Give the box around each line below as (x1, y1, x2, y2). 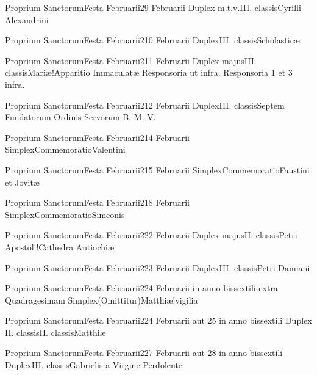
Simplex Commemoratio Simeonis (5, 208, 125, 220)
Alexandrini (5, 13, 49, 26)
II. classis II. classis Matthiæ (5, 326, 106, 338)
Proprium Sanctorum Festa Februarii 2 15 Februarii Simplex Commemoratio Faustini (5, 163, 310, 176)
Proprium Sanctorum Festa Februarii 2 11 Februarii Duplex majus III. (5, 54, 257, 67)
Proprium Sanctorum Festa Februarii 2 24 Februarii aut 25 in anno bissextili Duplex (5, 314, 312, 327)
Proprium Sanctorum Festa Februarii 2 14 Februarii (5, 131, 190, 144)
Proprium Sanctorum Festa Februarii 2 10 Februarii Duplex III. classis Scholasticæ (5, 34, 300, 46)
